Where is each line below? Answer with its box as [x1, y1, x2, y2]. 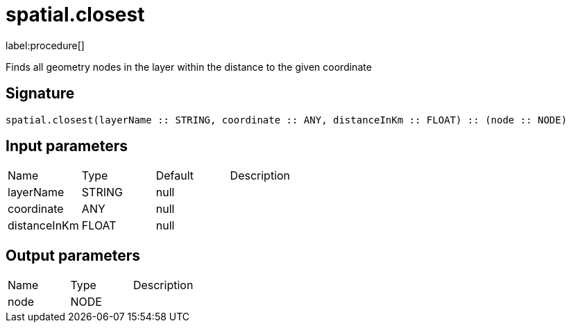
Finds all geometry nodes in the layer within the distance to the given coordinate [6, 60, 372, 73]
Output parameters [6, 246, 140, 264]
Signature [6, 85, 75, 103]
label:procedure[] [6, 39, 85, 51]
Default [155, 169, 194, 183]
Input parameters [6, 137, 128, 155]
